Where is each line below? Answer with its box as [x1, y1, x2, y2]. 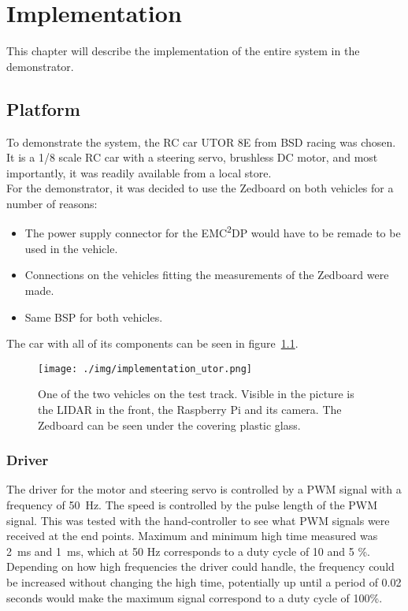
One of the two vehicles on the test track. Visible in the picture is [38, 386, 354, 402]
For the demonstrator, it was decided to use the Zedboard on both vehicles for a [6, 180, 394, 196]
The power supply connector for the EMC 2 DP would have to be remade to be [24, 222, 401, 241]
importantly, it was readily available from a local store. [6, 164, 272, 181]
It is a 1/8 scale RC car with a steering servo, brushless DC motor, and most [6, 149, 378, 166]
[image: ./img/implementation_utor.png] [38, 363, 253, 374]
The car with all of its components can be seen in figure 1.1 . [6, 335, 299, 352]
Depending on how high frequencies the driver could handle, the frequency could [6, 558, 395, 575]
